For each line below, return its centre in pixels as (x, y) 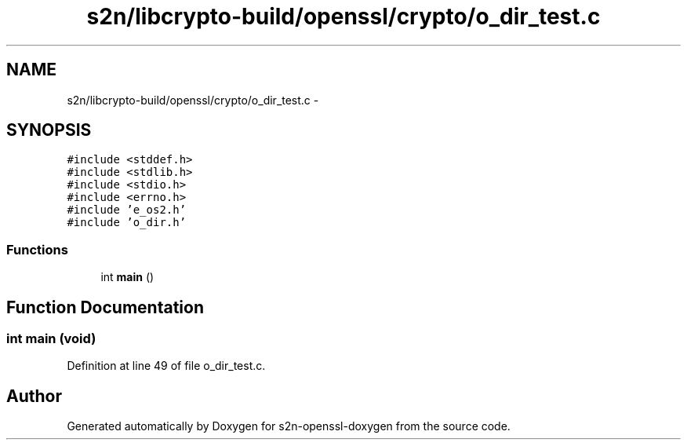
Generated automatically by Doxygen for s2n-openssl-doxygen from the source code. (289, 426)
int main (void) (51, 339)
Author (34, 396)
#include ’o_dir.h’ (127, 223)
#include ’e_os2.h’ (127, 210)
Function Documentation (105, 307)
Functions (37, 249)
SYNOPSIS (49, 130)
